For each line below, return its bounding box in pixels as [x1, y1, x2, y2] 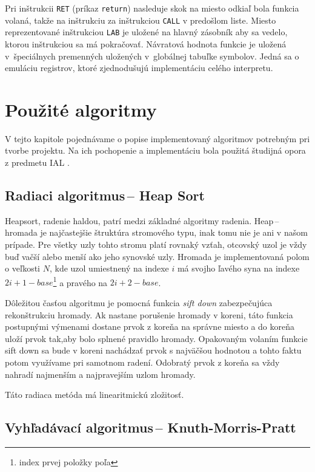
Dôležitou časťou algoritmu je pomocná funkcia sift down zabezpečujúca [5, 296, 273, 309]
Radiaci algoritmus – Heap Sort [5, 186, 205, 205]
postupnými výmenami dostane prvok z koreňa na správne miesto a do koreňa [5, 320, 295, 333]
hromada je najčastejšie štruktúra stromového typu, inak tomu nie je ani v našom [5, 226, 308, 239]
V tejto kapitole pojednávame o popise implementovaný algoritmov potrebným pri [5, 132, 310, 145]
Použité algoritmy [5, 97, 157, 121]
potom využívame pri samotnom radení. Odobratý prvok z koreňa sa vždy [5, 356, 280, 369]
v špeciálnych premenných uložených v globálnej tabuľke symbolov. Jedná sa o [5, 49, 299, 62]
